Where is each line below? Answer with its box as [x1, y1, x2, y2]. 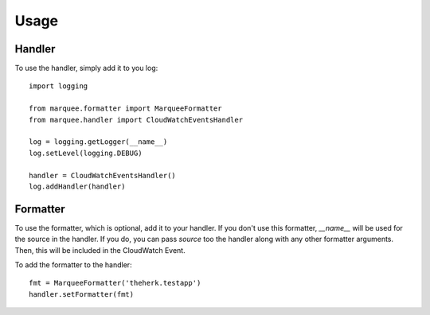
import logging [29, 82, 88, 91]
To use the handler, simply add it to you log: [14, 64, 158, 73]
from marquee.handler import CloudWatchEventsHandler [29, 115, 243, 124]
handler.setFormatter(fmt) [29, 290, 135, 298]
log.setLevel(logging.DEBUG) [29, 148, 143, 157]
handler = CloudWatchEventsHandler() [29, 171, 177, 180]
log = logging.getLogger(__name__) [29, 138, 168, 146]
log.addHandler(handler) [29, 181, 126, 191]
